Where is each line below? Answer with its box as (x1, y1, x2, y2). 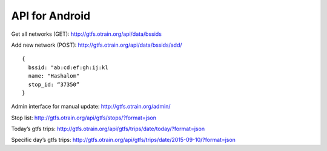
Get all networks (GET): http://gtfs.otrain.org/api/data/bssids (11, 30, 162, 38)
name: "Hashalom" (28, 73, 80, 79)
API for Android (11, 9, 91, 22)
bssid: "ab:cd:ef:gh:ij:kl (28, 64, 108, 71)
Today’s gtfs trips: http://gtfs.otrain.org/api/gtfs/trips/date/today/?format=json (11, 125, 205, 133)
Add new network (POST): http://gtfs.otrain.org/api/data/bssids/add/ (11, 41, 182, 49)
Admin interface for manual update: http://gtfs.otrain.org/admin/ (11, 103, 171, 110)
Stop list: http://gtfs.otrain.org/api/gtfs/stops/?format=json (11, 114, 157, 121)
